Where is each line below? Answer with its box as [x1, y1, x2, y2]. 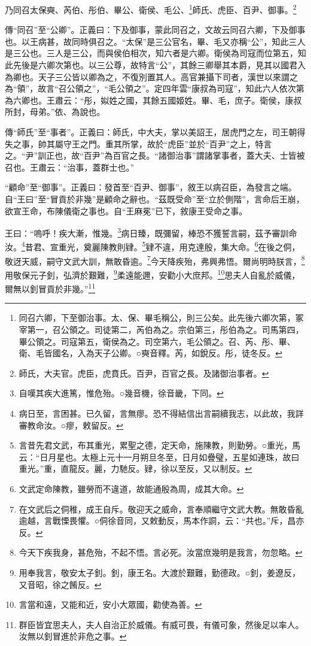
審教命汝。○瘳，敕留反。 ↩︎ [19, 418, 123, 431]
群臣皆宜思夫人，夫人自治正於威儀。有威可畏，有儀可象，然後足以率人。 [19, 618, 304, 630]
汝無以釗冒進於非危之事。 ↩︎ [19, 630, 127, 642]
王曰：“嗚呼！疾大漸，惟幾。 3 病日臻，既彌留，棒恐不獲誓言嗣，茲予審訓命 [5, 225, 297, 239]
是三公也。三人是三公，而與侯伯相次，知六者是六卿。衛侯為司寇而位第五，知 [5, 47, 306, 59]
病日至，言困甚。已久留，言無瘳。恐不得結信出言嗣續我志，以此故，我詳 [19, 407, 304, 419]
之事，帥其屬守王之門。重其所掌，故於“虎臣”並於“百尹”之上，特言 [13, 137, 272, 150]
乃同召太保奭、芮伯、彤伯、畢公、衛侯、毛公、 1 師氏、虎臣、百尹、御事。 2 [5, 2, 297, 16]
